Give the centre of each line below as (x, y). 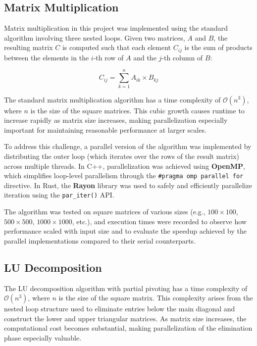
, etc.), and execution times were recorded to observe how (159, 221)
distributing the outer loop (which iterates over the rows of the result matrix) (122, 156)
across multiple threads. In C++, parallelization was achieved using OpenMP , (125, 166)
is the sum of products (218, 47)
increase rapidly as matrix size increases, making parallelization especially (116, 120)
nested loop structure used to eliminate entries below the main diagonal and (120, 309)
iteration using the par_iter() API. (59, 195)
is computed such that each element (116, 47)
